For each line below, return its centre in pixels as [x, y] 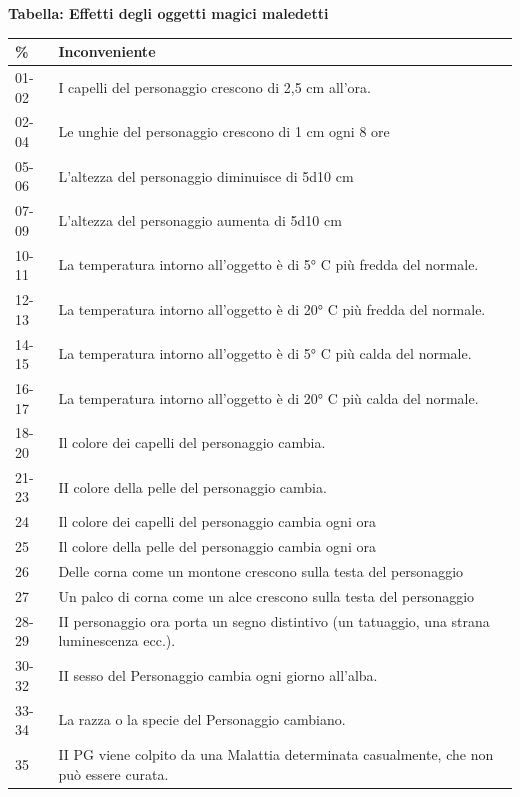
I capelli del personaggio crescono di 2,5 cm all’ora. [214, 86]
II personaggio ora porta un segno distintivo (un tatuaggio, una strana [274, 620]
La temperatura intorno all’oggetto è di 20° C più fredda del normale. [272, 308]
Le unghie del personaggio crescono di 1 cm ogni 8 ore [224, 131]
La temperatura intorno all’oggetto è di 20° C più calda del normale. [268, 397]
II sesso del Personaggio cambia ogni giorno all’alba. [218, 674]
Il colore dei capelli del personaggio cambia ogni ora [217, 521]
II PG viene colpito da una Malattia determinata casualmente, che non [276, 754]
